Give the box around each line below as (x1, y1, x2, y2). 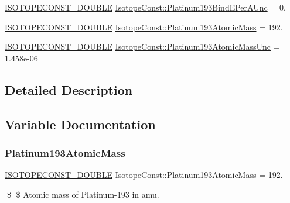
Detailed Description (5, 80, 133, 98)
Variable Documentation (5, 115, 156, 133)
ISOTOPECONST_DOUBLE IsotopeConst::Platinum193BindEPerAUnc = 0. (5, 1, 286, 13)
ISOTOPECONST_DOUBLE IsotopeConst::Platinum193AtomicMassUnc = (5, 40, 280, 53)
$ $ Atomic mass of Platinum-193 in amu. (6, 188, 159, 200)
